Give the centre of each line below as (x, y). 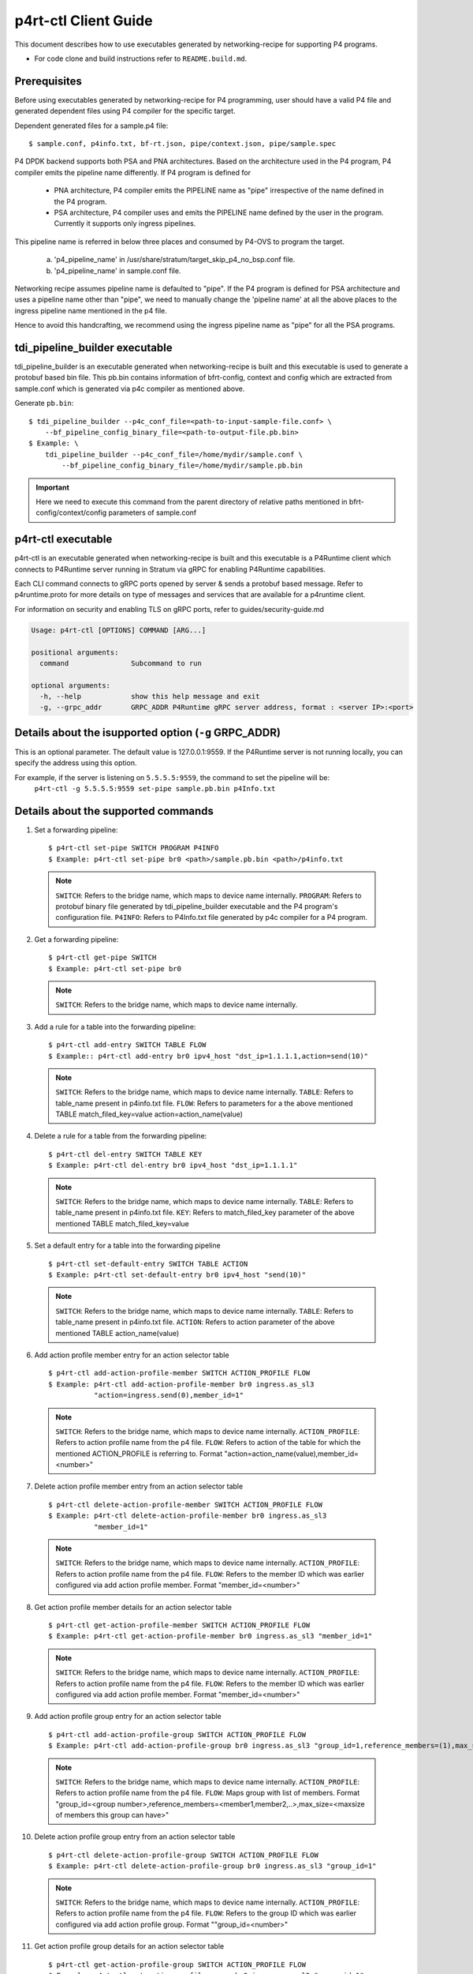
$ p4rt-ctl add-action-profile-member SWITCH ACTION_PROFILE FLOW (179, 1373)
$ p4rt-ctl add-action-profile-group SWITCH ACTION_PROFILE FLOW (177, 1734)
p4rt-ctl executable (63, 540)
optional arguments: (71, 685)
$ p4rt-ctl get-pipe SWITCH (102, 958)
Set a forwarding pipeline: (76, 830)
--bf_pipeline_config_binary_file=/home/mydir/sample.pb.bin (182, 465)
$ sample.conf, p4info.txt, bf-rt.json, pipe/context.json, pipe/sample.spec (182, 144)
